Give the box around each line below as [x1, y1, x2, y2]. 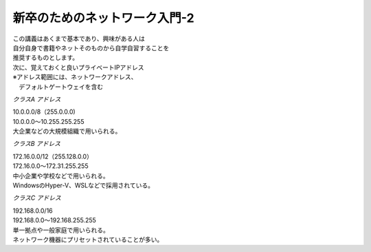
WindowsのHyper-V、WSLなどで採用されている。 [12, 181, 155, 189]
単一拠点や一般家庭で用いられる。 [12, 226, 109, 234]
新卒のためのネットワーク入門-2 [12, 10, 195, 25]
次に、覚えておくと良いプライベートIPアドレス [12, 63, 144, 72]
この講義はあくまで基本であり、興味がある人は [12, 34, 146, 43]
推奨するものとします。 [12, 54, 79, 62]
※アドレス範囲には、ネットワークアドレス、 [12, 73, 137, 81]
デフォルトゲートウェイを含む [18, 83, 103, 91]
